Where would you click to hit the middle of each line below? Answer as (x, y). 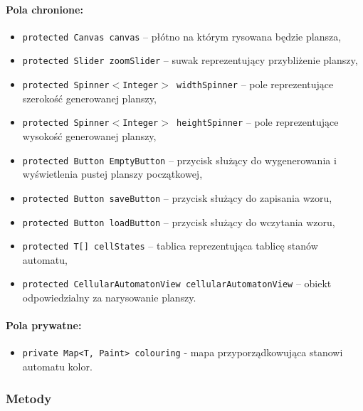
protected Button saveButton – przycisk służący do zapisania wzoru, (177, 197)
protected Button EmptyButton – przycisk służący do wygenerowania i (179, 160)
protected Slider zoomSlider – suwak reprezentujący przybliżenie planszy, (190, 60)
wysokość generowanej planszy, (89, 136)
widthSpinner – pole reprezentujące (255, 84)
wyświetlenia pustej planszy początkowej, (112, 174)
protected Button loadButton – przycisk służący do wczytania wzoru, (179, 221)
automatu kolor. (57, 367)
